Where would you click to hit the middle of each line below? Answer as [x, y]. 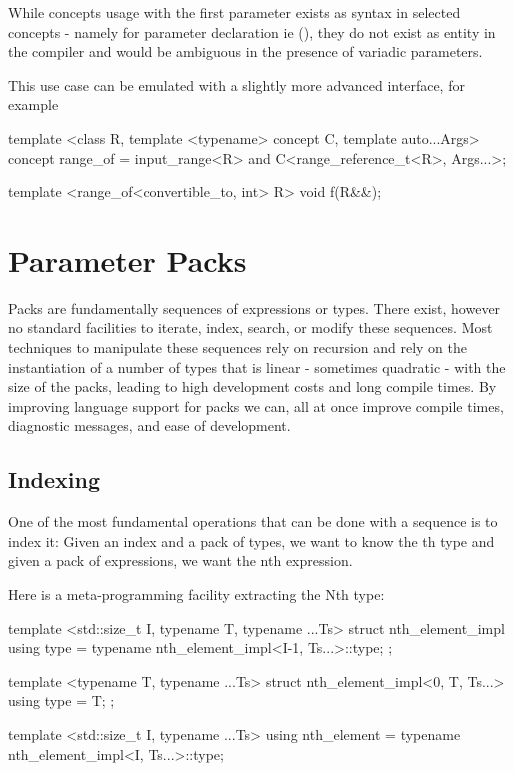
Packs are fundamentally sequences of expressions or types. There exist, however [254, 307]
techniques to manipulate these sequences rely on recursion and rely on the [238, 347]
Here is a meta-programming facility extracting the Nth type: [196, 594]
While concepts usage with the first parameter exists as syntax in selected [234, 12]
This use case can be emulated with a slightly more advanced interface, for [236, 84]
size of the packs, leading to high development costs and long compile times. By [252, 386]
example [33, 104]
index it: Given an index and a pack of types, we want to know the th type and [251, 540]
